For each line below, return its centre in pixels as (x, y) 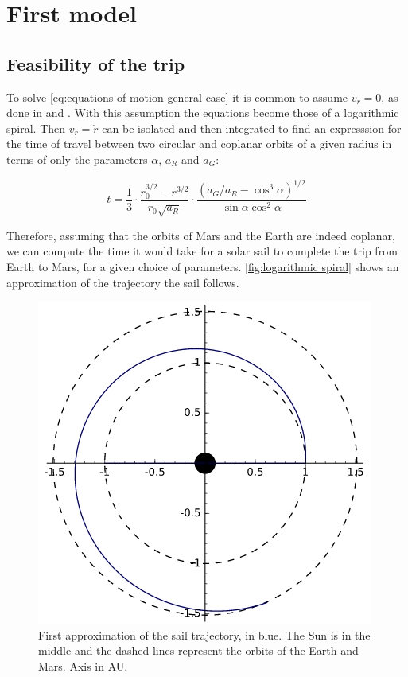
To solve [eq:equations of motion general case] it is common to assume (177, 97)
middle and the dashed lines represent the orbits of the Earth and (198, 650)
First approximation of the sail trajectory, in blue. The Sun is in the (204, 634)
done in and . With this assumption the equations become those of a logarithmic (203, 113)
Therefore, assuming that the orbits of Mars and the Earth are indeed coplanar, (201, 235)
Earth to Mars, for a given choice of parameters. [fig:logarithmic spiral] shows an (203, 267)
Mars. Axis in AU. (83, 666)
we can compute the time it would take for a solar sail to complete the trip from (202, 251)
